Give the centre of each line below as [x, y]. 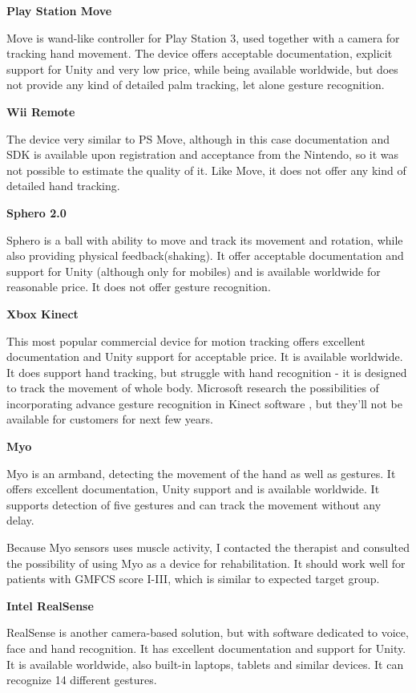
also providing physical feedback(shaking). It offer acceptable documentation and [205, 255]
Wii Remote [41, 111]
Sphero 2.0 [36, 212]
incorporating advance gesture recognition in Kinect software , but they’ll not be [204, 403]
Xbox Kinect [42, 313]
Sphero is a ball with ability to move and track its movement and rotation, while [205, 239]
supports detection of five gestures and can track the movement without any [194, 504]
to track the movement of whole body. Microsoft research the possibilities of [193, 388]
